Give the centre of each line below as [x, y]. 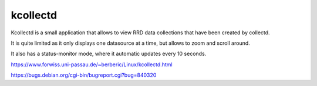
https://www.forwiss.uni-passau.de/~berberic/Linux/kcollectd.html [92, 64]
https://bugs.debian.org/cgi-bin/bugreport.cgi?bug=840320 [84, 75]
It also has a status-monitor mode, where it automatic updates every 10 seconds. [109, 54]
